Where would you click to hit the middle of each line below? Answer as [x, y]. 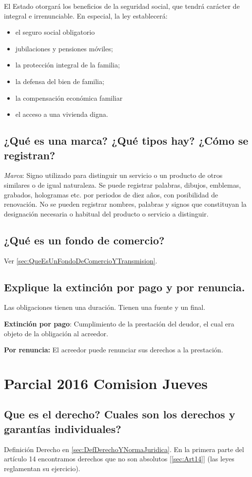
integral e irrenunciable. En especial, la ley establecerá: [86, 15]
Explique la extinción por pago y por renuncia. [125, 287]
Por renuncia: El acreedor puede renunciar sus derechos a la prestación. [114, 350]
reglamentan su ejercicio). [42, 468]
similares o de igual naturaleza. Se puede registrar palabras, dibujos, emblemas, [123, 184]
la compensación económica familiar [69, 98]
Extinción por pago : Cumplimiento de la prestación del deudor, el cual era [119, 323]
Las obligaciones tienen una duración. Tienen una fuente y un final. [105, 307]
